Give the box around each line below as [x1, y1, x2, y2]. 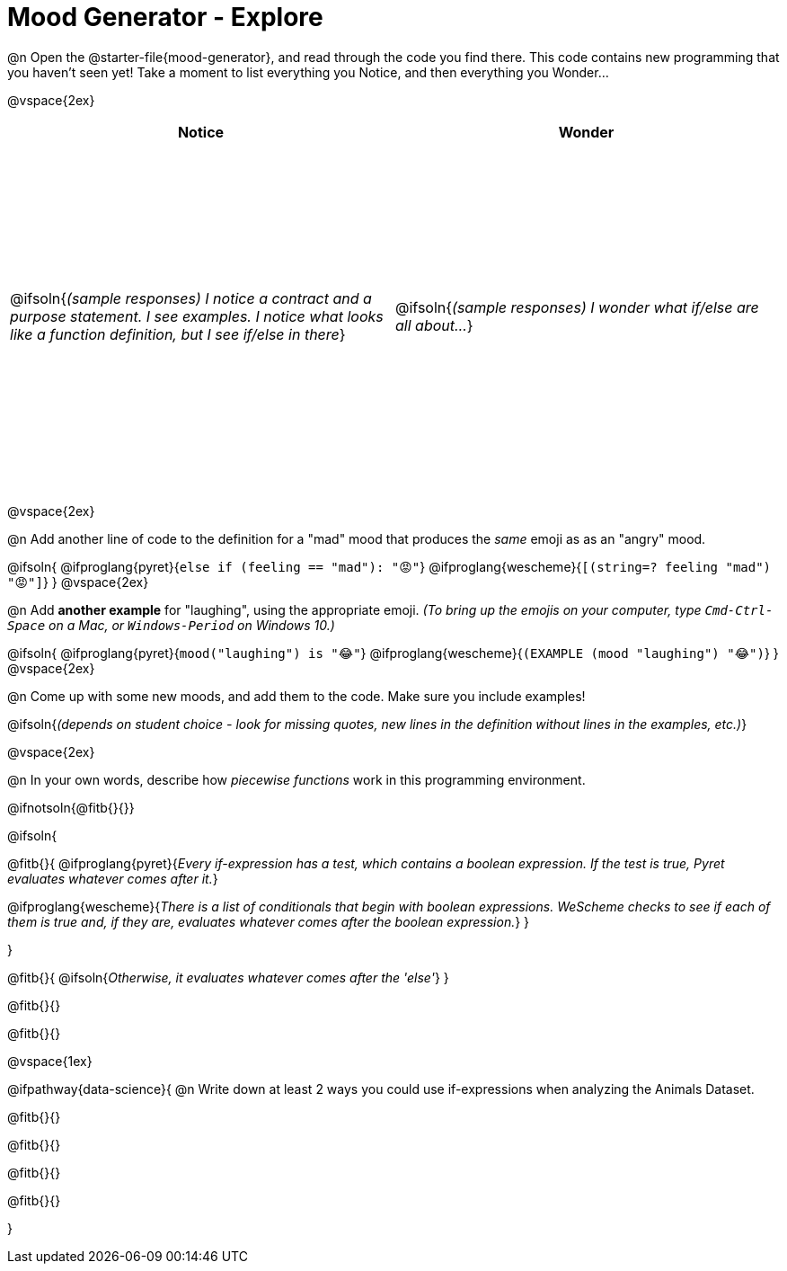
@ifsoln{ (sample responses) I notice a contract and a [10, 289, 372, 307]
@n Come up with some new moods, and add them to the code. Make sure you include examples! [7, 688, 586, 704]
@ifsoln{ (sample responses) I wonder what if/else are [395, 298, 759, 316]
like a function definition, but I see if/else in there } [10, 324, 346, 343]
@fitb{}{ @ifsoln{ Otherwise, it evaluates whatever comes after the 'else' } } [7, 969, 449, 985]
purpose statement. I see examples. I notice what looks [10, 307, 384, 325]
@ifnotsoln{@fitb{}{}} [7, 799, 135, 815]
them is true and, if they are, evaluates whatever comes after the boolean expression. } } [7, 913, 530, 929]
